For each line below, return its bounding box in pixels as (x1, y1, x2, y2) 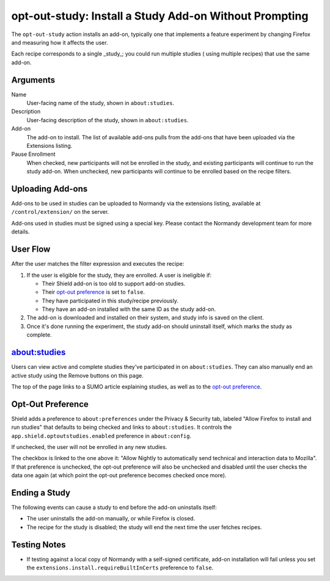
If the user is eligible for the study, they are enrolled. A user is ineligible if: (26, 271, 212, 279)
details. (11, 228, 30, 235)
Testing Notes (11, 539, 66, 550)
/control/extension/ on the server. (11, 208, 109, 216)
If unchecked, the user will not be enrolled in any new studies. (11, 444, 167, 451)
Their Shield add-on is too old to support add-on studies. (42, 280, 186, 287)
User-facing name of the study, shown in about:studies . (26, 100, 174, 107)
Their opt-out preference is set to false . (42, 288, 145, 296)
